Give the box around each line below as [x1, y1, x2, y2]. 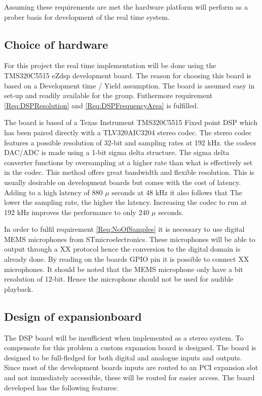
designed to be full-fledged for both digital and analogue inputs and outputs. [4, 352, 242, 362]
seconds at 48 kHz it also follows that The [111, 187, 242, 197]
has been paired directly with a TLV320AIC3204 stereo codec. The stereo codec [4, 127, 252, 137]
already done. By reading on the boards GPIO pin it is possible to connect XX [4, 254, 249, 264]
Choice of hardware [4, 36, 108, 52]
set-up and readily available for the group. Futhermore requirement [4, 90, 213, 101]
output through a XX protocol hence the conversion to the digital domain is [4, 243, 241, 254]
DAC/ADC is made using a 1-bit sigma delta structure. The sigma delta [4, 147, 230, 158]
